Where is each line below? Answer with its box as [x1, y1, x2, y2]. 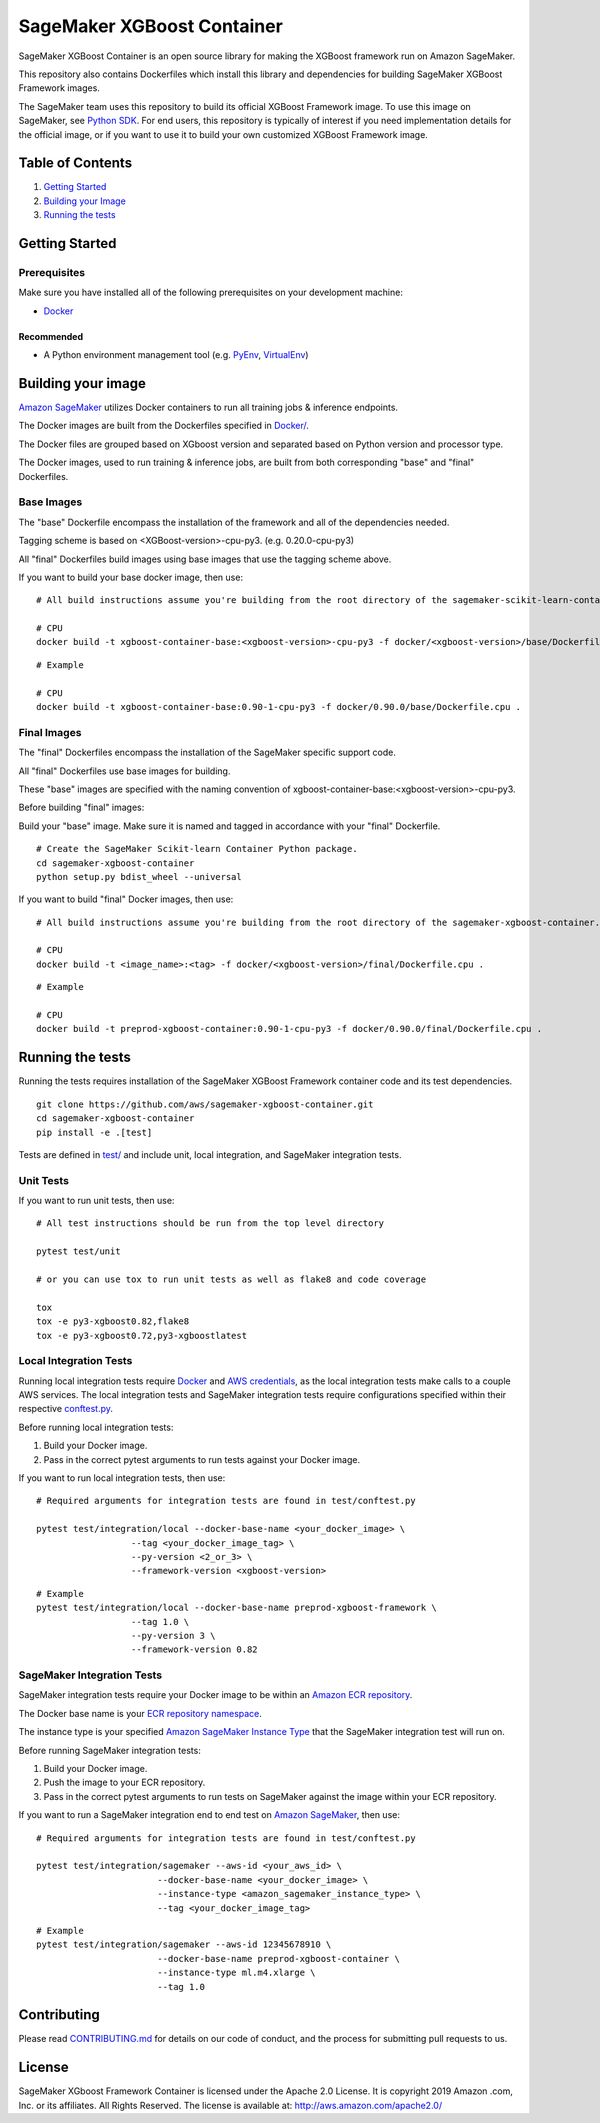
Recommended [18, 330, 84, 342]
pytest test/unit [36, 1246, 121, 1257]
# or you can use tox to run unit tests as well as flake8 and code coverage [36, 1273, 427, 1285]
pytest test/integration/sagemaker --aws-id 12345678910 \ [36, 1939, 332, 1950]
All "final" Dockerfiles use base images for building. [18, 765, 231, 777]
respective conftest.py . [18, 1403, 114, 1415]
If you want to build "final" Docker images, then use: [18, 893, 234, 905]
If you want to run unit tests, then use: [18, 1195, 175, 1207]
